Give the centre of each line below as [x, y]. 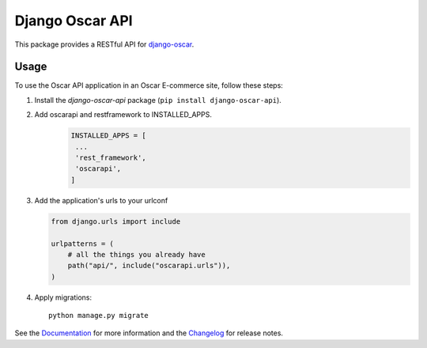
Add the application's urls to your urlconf [101, 200]
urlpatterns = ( [83, 244]
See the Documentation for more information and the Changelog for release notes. [149, 333]
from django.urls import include [116, 221]
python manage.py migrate [99, 316]
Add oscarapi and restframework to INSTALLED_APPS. [123, 115]
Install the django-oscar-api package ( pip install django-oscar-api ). [158, 100]
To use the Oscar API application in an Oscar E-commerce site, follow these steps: [149, 85]
